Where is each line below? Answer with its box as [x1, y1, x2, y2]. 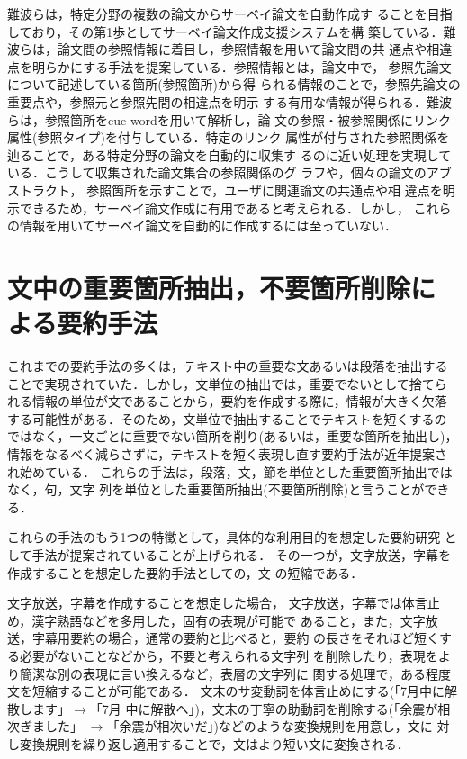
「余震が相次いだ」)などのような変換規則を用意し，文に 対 [106, 717, 450, 736]
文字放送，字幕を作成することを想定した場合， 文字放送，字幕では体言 [7, 593, 427, 612]
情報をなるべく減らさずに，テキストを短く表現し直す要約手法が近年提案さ [7, 445, 447, 463]
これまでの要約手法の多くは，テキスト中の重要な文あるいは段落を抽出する [7, 357, 448, 375]
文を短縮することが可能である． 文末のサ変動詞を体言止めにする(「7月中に [7, 682, 445, 700]
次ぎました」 [7, 717, 83, 736]
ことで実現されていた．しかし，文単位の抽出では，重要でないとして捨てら [7, 374, 447, 393]
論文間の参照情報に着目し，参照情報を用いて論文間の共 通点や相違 [57, 40, 453, 59]
